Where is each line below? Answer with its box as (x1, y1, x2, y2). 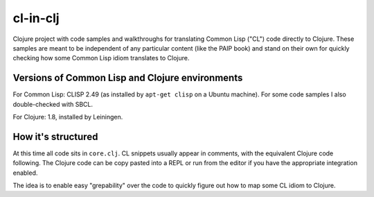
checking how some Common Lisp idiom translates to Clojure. (12, 54, 190, 62)
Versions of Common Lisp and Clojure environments (12, 72, 243, 84)
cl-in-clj (12, 10, 60, 26)
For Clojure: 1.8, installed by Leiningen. (12, 113, 123, 121)
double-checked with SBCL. (12, 100, 93, 108)
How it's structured (12, 130, 98, 142)
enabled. (12, 169, 38, 177)
